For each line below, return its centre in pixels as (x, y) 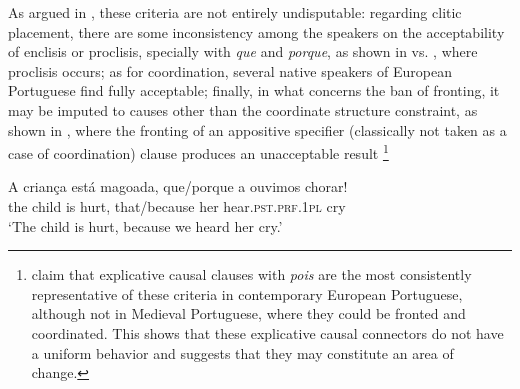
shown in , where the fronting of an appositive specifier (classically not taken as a (257, 129)
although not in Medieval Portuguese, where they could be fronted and (248, 313)
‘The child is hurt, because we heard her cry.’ (145, 225)
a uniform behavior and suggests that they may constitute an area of (242, 352)
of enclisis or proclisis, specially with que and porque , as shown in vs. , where (243, 51)
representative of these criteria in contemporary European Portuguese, (247, 293)
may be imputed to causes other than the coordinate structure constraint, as (243, 109)
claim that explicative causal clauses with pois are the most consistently (251, 274)
